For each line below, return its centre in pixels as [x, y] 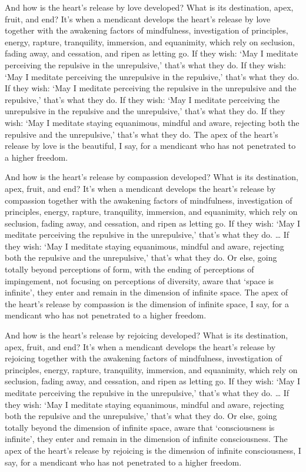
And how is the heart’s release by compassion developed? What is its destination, [152, 177]
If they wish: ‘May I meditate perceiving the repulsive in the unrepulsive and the [151, 88]
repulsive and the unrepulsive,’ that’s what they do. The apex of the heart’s [142, 134]
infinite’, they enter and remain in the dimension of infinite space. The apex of [146, 292]
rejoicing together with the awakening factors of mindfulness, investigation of [144, 358]
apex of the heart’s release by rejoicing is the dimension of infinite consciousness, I [153, 450]
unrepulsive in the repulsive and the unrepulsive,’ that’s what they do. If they [145, 111]
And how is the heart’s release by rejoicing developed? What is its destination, [147, 335]
